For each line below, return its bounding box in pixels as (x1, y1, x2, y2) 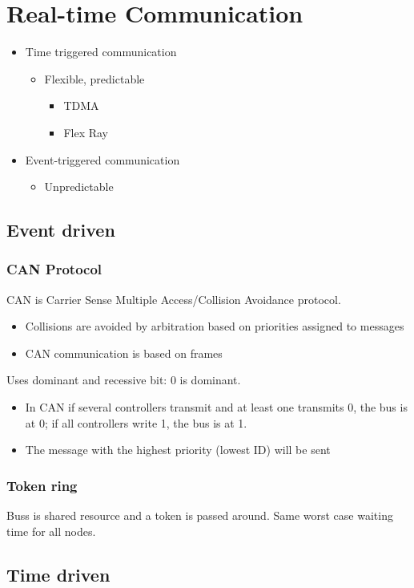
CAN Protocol (6, 259, 102, 279)
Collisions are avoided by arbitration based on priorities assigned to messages (25, 318, 404, 335)
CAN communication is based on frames (25, 344, 223, 361)
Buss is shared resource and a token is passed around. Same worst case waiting (6, 507, 393, 524)
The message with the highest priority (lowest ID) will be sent (25, 441, 331, 458)
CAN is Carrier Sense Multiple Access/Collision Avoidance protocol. (6, 290, 341, 307)
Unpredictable (44, 178, 114, 195)
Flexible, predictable (44, 70, 145, 87)
